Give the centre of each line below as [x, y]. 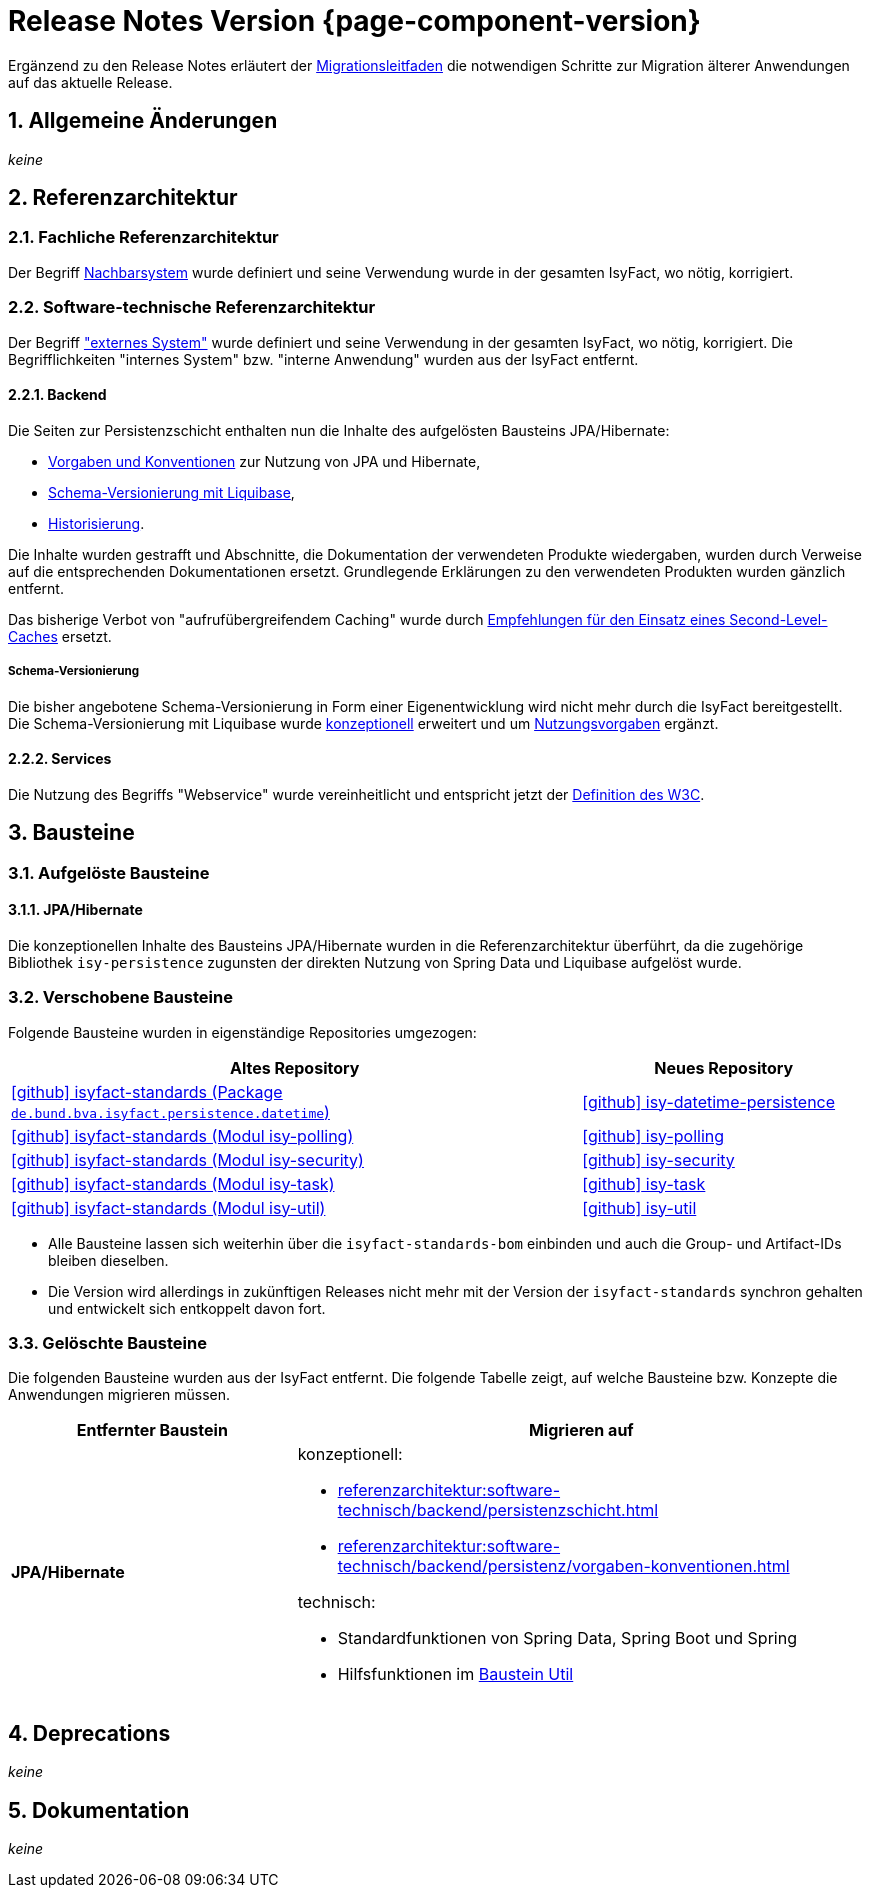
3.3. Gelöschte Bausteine [107, 1342]
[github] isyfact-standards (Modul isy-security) [187, 1159]
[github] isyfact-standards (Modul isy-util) [168, 1207]
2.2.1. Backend [57, 395]
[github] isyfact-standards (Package [147, 1091]
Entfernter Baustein [152, 1430]
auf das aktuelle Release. [90, 82]
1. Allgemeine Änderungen [143, 121]
